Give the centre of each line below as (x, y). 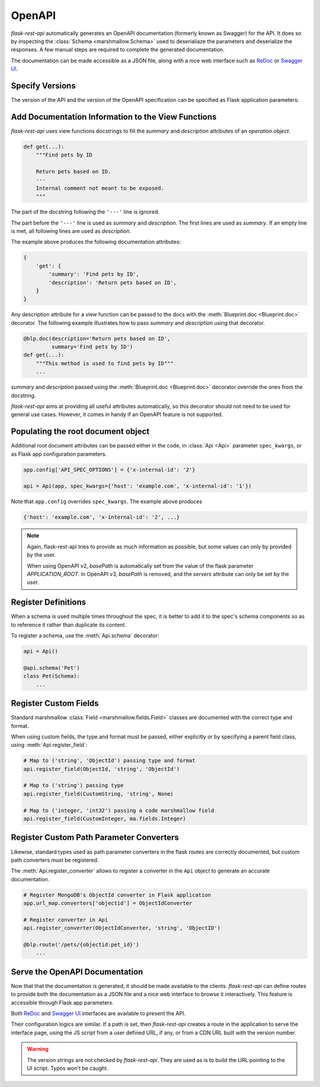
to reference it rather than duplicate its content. (69, 625)
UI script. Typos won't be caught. (68, 1068)
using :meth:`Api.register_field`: (49, 745)
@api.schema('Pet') (52, 668)
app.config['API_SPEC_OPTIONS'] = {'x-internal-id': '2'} (109, 469)
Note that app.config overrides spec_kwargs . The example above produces (107, 501)
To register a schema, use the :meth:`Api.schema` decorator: (85, 636)
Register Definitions (49, 602)
